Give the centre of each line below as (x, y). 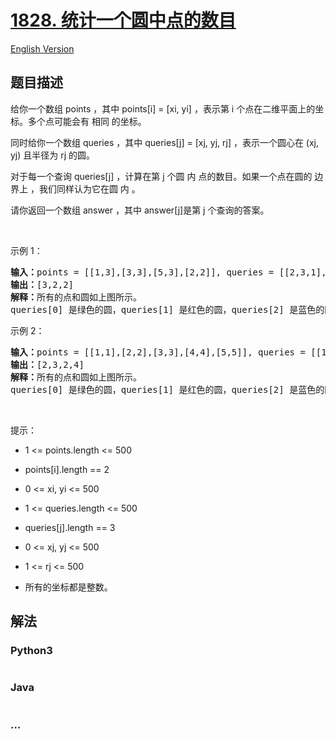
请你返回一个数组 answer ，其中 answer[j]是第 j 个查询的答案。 (140, 210)
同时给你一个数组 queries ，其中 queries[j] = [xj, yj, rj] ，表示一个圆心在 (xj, (165, 142)
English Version (42, 48)
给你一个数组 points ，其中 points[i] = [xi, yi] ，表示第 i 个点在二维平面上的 (163, 108)
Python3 (31, 651)
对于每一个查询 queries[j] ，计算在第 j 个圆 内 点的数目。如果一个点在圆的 (161, 176)
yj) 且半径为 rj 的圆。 (53, 155)
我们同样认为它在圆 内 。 (89, 188)
